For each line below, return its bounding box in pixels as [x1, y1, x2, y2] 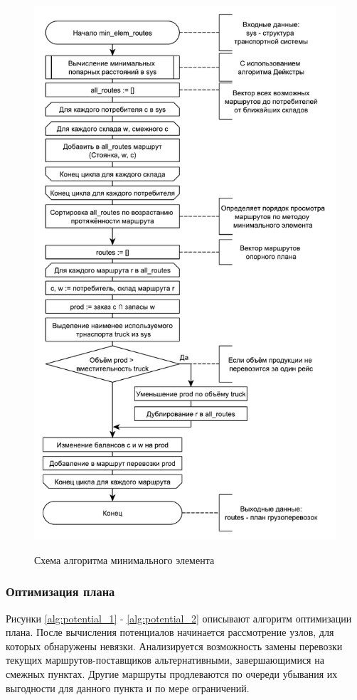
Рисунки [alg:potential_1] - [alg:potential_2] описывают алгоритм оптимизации [6, 610, 352, 625]
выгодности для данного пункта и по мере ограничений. [6, 680, 250, 695]
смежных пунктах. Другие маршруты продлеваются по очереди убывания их [6, 666, 338, 681]
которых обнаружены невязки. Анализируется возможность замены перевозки [6, 638, 343, 653]
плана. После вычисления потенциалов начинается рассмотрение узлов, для [6, 625, 334, 640]
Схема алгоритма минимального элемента [34, 552, 215, 567]
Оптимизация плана [6, 583, 115, 600]
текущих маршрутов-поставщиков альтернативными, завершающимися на [6, 652, 324, 667]
